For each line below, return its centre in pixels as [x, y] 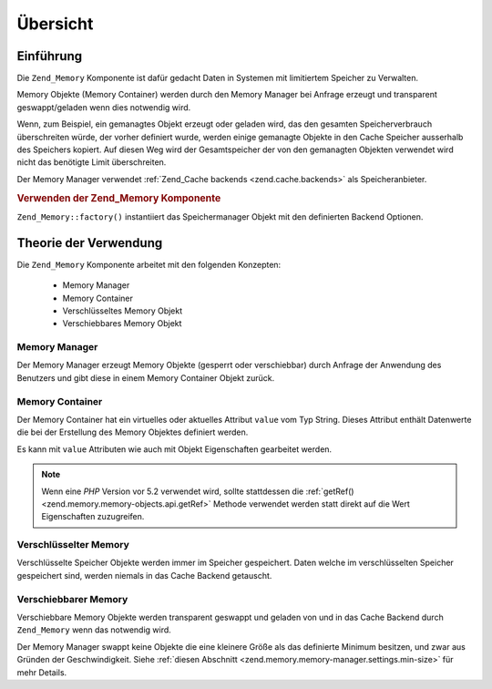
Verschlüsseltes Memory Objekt [123, 311]
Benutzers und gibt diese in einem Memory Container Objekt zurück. [146, 377]
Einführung [49, 56]
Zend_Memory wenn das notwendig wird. [94, 630]
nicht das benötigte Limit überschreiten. [92, 162]
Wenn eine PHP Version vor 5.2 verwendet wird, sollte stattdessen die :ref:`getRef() [198, 491]
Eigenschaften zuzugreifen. [93, 517]
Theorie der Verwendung [90, 243]
